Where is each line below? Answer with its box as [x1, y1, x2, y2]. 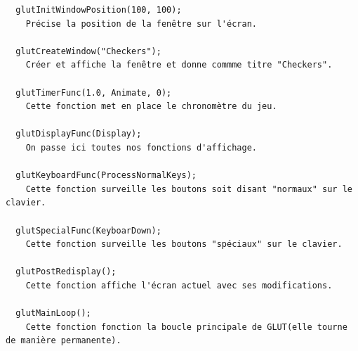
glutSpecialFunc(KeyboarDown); [15, 225, 161, 236]
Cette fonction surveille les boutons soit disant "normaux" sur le [25, 184, 352, 194]
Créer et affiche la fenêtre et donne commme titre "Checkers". [25, 60, 333, 70]
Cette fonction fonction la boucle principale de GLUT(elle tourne [25, 321, 347, 332]
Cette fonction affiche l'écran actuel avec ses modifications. [25, 280, 333, 291]
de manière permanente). [6, 336, 121, 346]
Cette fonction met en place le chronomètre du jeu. [25, 101, 277, 112]
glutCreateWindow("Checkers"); [15, 46, 161, 56]
